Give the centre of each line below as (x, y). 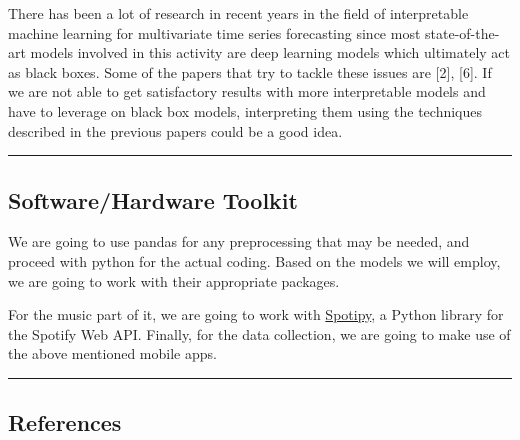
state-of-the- (462, 32)
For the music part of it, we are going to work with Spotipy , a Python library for (256, 314)
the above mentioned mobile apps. (112, 353)
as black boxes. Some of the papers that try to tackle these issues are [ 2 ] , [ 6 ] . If (250, 71)
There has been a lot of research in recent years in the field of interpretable (238, 13)
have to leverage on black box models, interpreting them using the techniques (245, 110)
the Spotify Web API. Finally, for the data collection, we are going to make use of (259, 333)
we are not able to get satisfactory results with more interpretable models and (247, 91)
